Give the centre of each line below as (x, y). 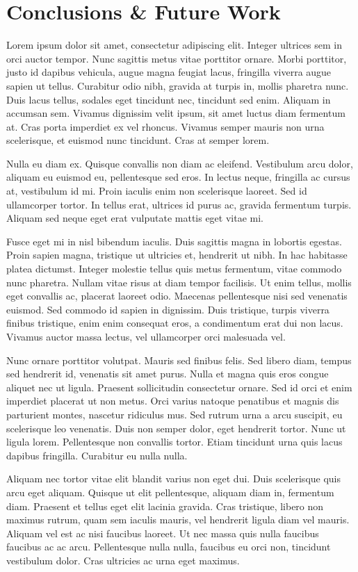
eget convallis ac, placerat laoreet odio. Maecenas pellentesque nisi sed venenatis (177, 296)
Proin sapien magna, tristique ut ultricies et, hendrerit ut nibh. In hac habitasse (177, 255)
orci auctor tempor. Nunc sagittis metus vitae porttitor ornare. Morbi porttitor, (177, 58)
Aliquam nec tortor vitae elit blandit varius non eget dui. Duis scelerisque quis (174, 479)
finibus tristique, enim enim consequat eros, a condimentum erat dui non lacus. (175, 323)
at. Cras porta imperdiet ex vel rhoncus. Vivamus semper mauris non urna (165, 126)
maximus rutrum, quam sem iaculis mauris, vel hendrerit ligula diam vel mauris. (178, 520)
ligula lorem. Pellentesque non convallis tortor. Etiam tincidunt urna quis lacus (174, 442)
